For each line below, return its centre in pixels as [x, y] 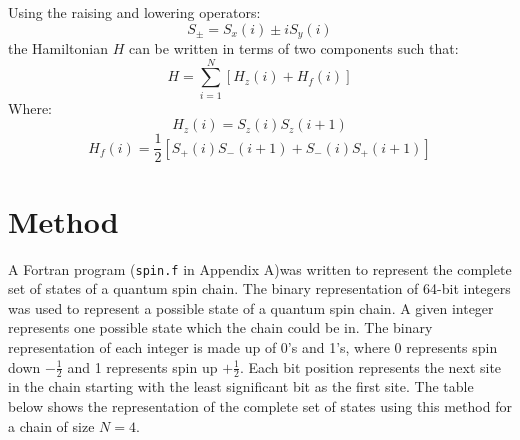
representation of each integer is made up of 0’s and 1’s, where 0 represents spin [253, 346]
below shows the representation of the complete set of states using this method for [260, 406]
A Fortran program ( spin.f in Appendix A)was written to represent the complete [260, 268]
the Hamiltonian [58, 48]
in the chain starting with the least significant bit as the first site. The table [241, 386]
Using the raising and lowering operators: [134, 12]
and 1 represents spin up [142, 366]
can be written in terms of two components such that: [293, 48]
